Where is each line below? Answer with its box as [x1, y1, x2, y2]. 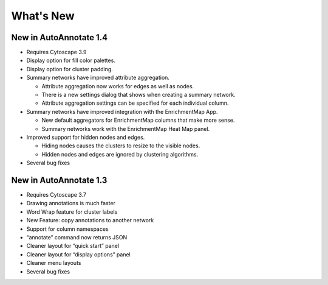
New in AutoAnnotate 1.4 [11, 32, 108, 43]
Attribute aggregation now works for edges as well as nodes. [41, 82, 194, 90]
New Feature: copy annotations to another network [26, 217, 154, 224]
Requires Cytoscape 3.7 [26, 191, 87, 199]
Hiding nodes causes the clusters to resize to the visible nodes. [41, 142, 200, 149]
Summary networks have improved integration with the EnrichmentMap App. [26, 108, 218, 115]
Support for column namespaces [26, 225, 109, 233]
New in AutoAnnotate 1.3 [11, 175, 108, 185]
